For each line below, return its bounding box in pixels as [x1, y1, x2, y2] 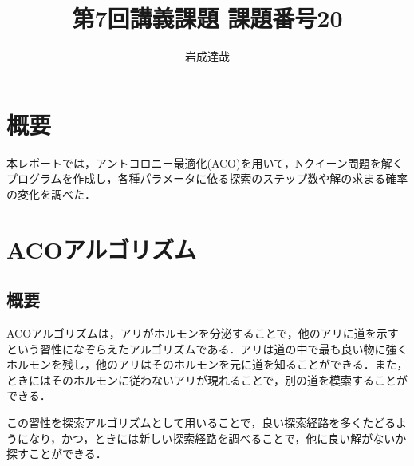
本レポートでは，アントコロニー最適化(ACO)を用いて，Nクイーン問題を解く [6, 154, 404, 171]
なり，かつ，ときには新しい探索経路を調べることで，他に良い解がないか [28, 429, 407, 446]
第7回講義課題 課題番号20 [72, 2, 343, 34]
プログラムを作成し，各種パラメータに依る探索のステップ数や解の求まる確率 [6, 170, 408, 187]
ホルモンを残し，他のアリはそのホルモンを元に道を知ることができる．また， [6, 356, 408, 373]
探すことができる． [6, 445, 107, 462]
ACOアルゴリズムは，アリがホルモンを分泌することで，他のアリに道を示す [6, 325, 399, 342]
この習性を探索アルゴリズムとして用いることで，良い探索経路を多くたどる [6, 413, 396, 430]
